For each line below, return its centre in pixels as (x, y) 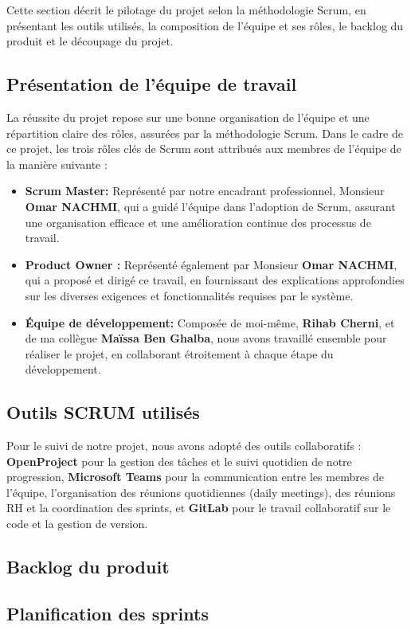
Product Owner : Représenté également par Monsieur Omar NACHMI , (211, 264)
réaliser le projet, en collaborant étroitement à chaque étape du (179, 353)
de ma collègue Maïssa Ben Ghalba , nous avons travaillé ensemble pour (206, 338)
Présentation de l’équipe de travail (152, 84)
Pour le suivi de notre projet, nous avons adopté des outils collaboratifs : (184, 446)
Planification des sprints (108, 613)
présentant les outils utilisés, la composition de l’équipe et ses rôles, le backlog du (205, 25)
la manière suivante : (57, 164)
